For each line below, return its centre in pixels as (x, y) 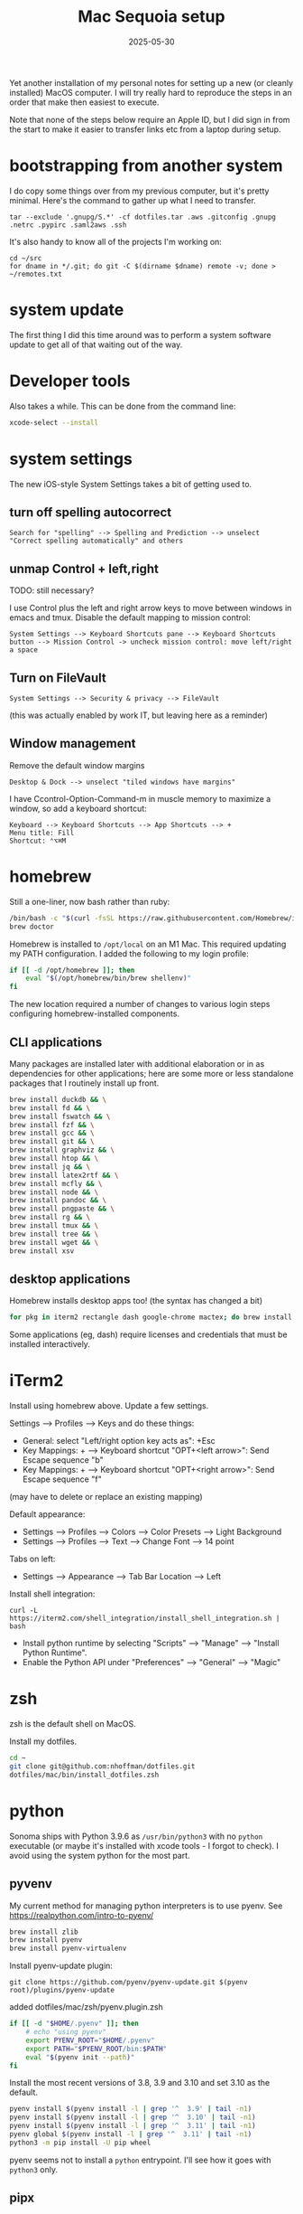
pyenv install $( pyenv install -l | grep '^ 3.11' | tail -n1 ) (133, 2126)
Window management (73, 744)
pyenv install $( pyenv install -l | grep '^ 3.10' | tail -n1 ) (133, 2117)
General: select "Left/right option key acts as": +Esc (119, 1441)
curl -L (24, 1611)
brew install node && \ (54, 1192)
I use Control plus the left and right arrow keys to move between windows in (151, 608)
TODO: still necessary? (52, 590)
